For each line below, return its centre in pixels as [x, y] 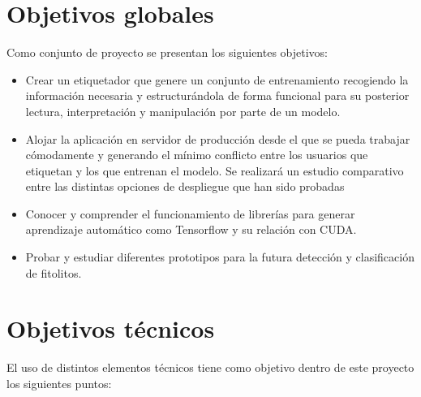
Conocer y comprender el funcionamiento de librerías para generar [190, 213]
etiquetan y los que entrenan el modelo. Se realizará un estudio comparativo [215, 170]
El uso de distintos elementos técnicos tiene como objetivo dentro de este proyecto [210, 367]
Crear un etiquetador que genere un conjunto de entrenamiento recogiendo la [217, 79]
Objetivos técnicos [111, 328]
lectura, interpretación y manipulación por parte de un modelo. [183, 111]
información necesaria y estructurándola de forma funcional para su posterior [217, 95]
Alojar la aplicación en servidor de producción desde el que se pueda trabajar [218, 138]
